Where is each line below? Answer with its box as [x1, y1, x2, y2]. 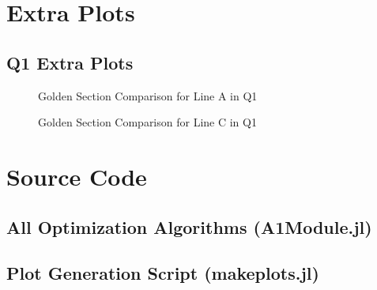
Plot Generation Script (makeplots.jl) [6, 261, 319, 285]
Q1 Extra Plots [6, 50, 134, 74]
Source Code [6, 160, 147, 192]
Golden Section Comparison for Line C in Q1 [38, 114, 257, 130]
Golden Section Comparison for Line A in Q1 [38, 87, 258, 104]
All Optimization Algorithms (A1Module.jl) [6, 214, 372, 239]
